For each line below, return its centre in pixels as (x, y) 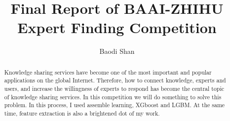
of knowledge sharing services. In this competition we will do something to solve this (113, 97)
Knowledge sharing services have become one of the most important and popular (108, 72)
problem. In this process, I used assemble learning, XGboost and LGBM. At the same (115, 105)
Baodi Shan (117, 51)
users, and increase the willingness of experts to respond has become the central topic (114, 89)
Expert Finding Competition (117, 27)
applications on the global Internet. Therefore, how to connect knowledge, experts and (115, 80)
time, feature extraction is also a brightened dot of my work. (82, 113)
